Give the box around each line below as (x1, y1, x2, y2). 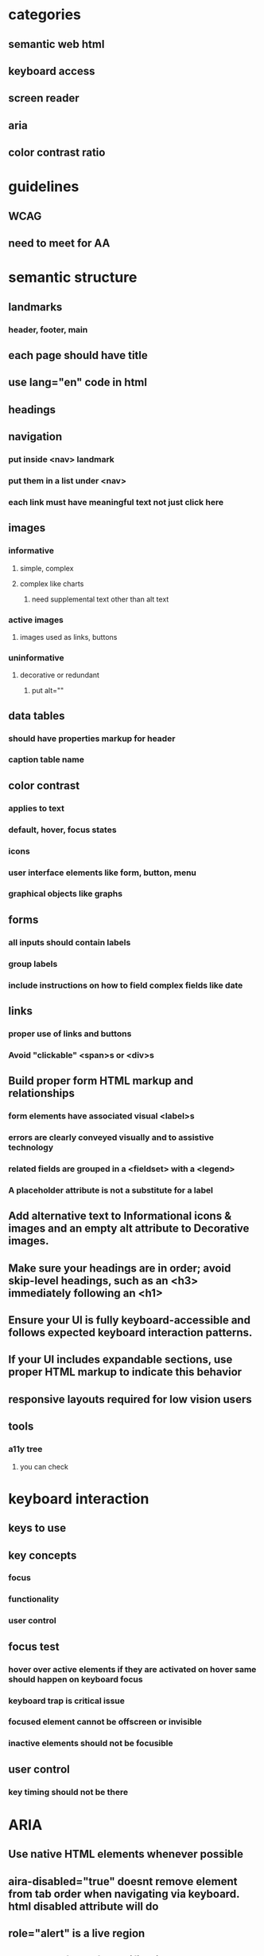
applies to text (8, 803, 65, 814)
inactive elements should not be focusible (8, 1737, 173, 1749)
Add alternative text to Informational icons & (8, 1209, 232, 1223)
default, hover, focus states (8, 824, 117, 835)
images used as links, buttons (19, 632, 118, 641)
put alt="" (31, 686, 64, 696)
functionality (8, 1594, 60, 1605)
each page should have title (8, 349, 149, 362)
